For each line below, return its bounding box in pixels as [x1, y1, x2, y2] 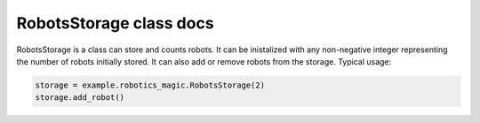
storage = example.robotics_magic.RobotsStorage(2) [35, 80, 266, 90]
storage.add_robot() [35, 93, 124, 103]
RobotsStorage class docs [16, 13, 214, 33]
